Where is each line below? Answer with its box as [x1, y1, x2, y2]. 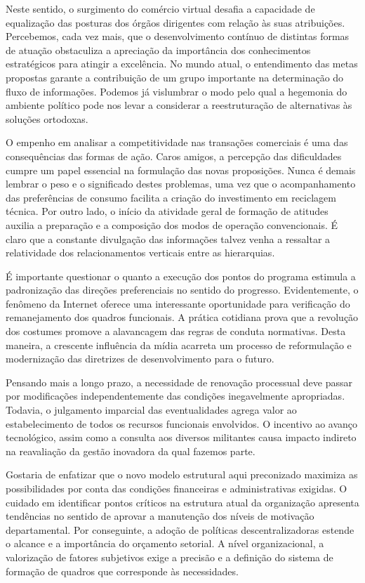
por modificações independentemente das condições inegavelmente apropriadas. [6, 388, 345, 403]
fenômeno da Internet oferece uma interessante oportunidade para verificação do [6, 296, 350, 310]
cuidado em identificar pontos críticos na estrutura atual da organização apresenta [6, 494, 359, 509]
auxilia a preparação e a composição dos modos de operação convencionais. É [6, 217, 338, 232]
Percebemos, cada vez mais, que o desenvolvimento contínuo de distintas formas [6, 29, 350, 44]
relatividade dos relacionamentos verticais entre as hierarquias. [6, 245, 275, 260]
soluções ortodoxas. [6, 111, 88, 126]
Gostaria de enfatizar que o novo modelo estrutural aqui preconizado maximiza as [6, 467, 358, 482]
